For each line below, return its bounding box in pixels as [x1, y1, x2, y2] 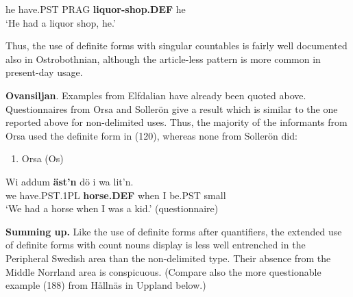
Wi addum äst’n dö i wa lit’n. [5, 174, 134, 188]
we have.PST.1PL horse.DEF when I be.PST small [5, 188, 226, 202]
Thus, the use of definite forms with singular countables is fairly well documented [5, 38, 348, 53]
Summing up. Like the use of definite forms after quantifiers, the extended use [5, 224, 342, 238]
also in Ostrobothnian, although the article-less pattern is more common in [5, 51, 321, 66]
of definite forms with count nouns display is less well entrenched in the [5, 237, 306, 252]
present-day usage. [5, 65, 83, 79]
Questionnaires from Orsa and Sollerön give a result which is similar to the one [5, 101, 338, 116]
